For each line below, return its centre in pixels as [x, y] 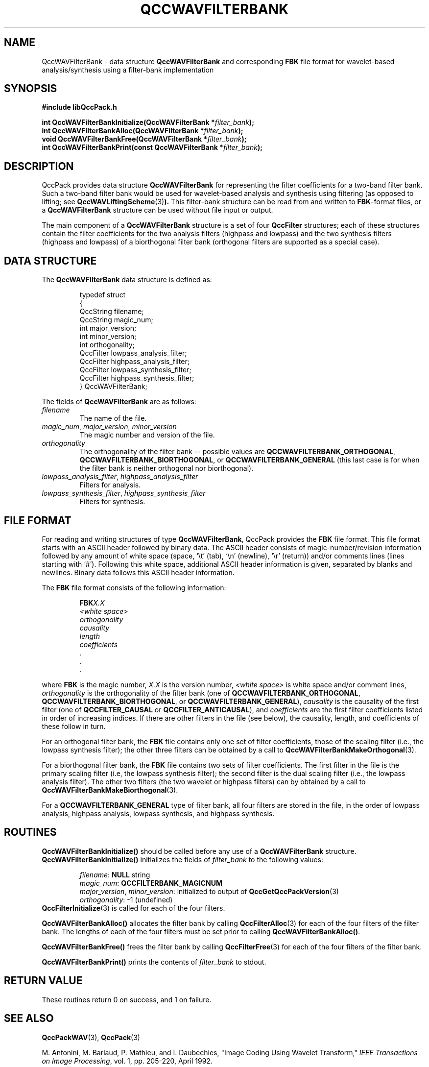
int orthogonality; [107, 345]
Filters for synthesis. [112, 502]
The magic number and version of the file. [147, 435]
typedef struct [103, 295]
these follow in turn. [74, 726]
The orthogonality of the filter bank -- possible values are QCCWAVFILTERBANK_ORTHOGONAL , [237, 452]
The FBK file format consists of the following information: [134, 587]
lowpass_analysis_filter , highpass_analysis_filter [120, 477]
